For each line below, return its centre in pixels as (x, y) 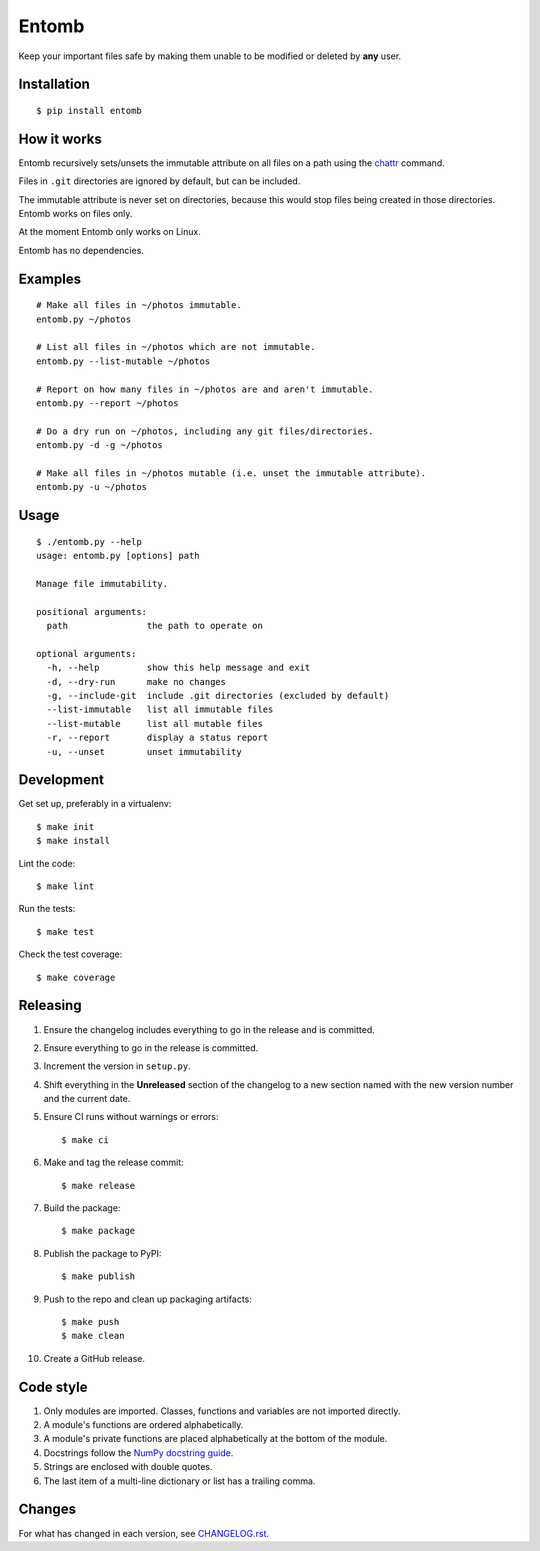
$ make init (65, 826)
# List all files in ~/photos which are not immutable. (176, 347)
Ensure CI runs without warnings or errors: (131, 1117)
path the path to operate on (155, 626)
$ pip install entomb (89, 110)
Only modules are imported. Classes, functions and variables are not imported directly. (222, 1411)
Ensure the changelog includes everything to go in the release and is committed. (209, 1029)
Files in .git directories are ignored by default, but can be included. (159, 181)
